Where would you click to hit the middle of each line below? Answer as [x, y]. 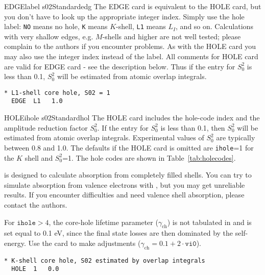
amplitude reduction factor [46, 127]
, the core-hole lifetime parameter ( [103, 222]
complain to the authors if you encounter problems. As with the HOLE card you [130, 46]
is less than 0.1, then [193, 127]
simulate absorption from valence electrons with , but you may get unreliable [125, 184]
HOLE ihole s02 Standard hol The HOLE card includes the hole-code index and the [132, 118]
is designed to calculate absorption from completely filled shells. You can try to [128, 175]
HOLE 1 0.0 [35, 269]
